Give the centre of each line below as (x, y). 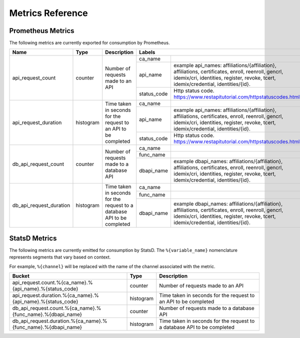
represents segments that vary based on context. (60, 257)
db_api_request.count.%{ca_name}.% (57, 308)
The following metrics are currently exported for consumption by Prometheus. (89, 43)
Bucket (21, 276)
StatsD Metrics (33, 238)
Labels (147, 52)
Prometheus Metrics (42, 31)
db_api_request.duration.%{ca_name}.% (60, 321)
